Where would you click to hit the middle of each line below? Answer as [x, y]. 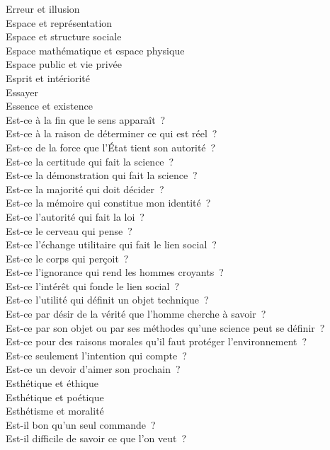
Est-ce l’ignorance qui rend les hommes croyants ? [115, 272]
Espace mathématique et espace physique [95, 50]
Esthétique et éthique [52, 383]
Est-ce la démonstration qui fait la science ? [102, 175]
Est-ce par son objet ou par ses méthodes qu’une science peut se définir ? [165, 327]
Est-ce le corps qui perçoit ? [67, 258]
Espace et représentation [59, 22]
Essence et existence [49, 106]
